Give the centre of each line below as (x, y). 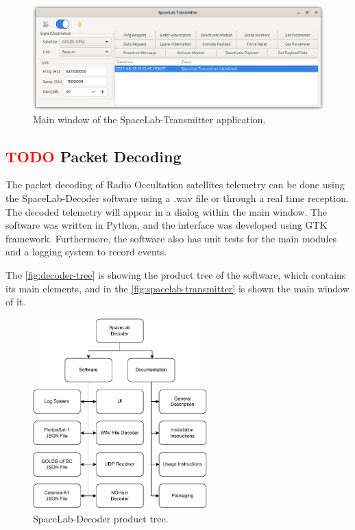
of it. (16, 302)
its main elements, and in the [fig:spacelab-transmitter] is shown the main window (177, 288)
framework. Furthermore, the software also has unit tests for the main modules (171, 238)
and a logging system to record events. (86, 252)
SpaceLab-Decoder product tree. (101, 519)
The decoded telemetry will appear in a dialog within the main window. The (167, 211)
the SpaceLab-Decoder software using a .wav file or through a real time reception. (177, 198)
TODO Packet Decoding (94, 156)
